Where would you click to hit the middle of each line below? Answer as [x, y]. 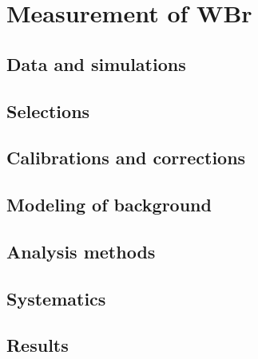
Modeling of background [109, 205]
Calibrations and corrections [126, 158]
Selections [48, 110]
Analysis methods [81, 251]
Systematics [56, 298]
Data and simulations [96, 63]
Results [38, 345]
